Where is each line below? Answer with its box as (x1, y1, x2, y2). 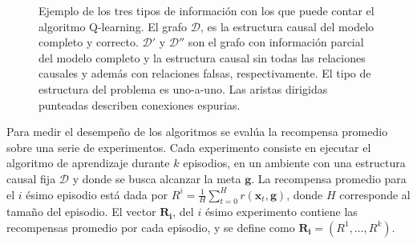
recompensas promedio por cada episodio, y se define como (6, 218, 295, 235)
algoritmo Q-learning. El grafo (38, 18, 188, 34)
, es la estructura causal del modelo (200, 18, 374, 34)
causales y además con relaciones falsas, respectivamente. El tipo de (38, 65, 371, 82)
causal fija (6, 170, 56, 186)
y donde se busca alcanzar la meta (72, 170, 241, 186)
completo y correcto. (38, 34, 139, 50)
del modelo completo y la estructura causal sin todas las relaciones (38, 49, 366, 66)
